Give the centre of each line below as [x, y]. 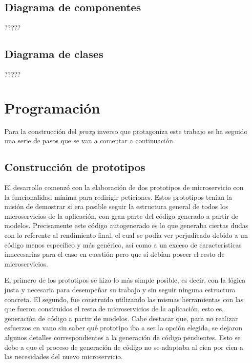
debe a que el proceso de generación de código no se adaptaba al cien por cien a [124, 347]
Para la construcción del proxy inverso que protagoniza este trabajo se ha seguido [126, 131]
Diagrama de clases [54, 54]
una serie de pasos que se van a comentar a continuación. [90, 141]
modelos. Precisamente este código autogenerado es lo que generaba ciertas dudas [126, 225]
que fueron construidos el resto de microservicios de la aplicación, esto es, [114, 309]
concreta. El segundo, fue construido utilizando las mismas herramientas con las [124, 299]
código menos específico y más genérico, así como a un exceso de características [123, 244]
